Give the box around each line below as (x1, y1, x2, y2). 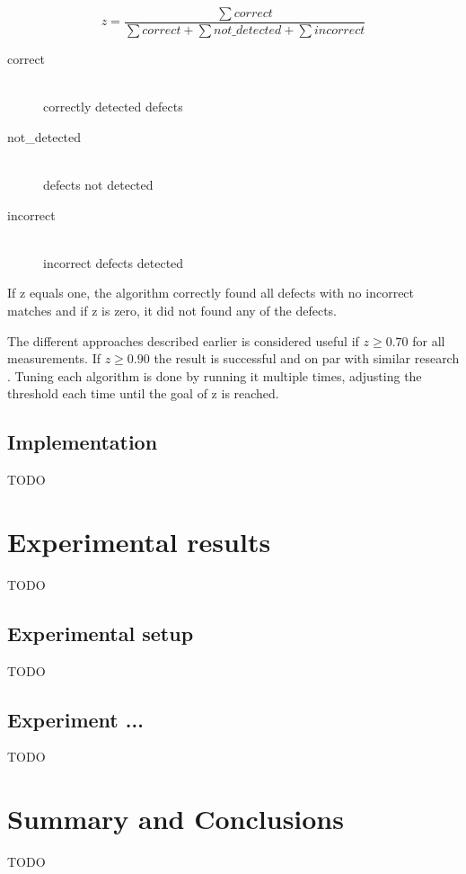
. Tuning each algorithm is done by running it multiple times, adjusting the (7, 366, 422, 385)
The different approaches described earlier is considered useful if (7, 331, 359, 350)
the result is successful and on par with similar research (154, 349, 460, 368)
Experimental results (7, 522, 271, 559)
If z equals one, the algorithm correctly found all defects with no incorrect (7, 283, 415, 302)
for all (412, 331, 445, 350)
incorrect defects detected (43, 253, 184, 272)
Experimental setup (7, 619, 194, 647)
